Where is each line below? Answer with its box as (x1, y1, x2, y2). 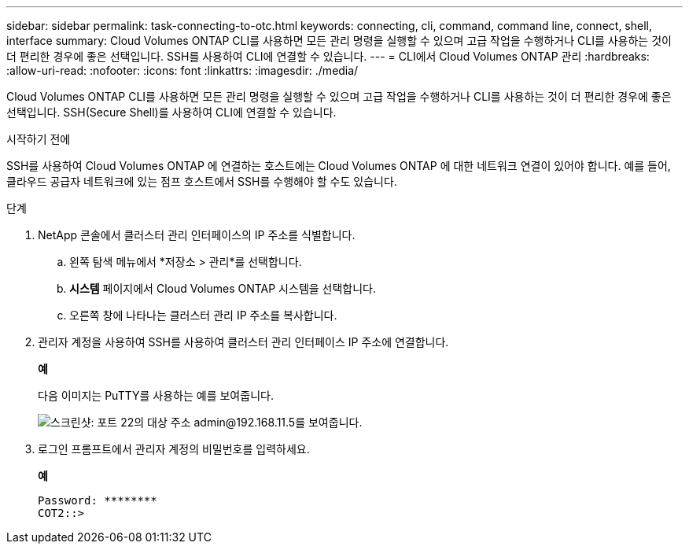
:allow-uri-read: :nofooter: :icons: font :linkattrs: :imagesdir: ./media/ (6, 64, 359, 77)
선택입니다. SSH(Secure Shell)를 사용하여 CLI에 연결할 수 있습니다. (6, 105, 337, 119)
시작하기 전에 (6, 132, 71, 146)
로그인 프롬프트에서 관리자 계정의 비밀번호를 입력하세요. (38, 442, 310, 456)
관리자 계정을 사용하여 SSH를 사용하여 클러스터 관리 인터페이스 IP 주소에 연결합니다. (38, 335, 449, 349)
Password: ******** (38, 494, 157, 507)
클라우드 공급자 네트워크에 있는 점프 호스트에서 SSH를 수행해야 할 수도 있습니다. (6, 175, 397, 188)
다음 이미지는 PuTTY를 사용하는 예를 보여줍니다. (38, 389, 274, 402)
